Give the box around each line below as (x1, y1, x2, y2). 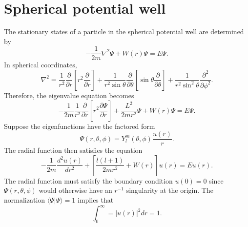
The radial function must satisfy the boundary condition (4, 175, 173, 186)
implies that (78, 195, 114, 205)
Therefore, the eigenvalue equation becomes (4, 90, 134, 100)
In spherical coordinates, (4, 60, 77, 70)
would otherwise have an (39, 185, 112, 195)
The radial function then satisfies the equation (4, 145, 143, 155)
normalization (4, 195, 45, 205)
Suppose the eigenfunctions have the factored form (4, 121, 155, 131)
